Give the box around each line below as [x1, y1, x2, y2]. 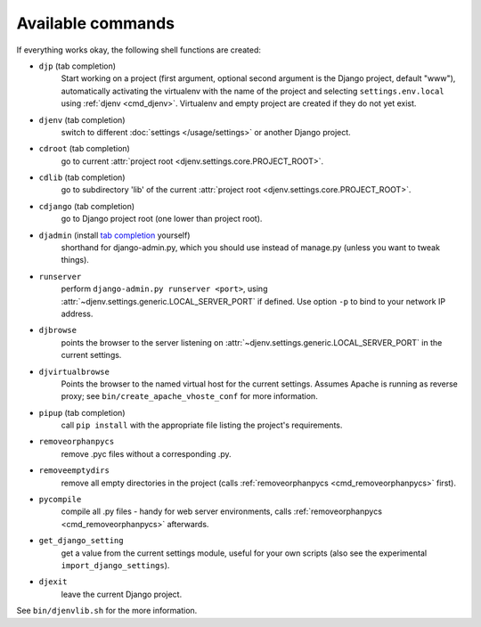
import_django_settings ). [61, 560, 170, 570]
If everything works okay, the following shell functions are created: [16, 45, 262, 55]
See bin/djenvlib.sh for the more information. [16, 606, 198, 616]
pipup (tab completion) [38, 407, 126, 418]
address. [61, 308, 94, 319]
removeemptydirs [38, 466, 110, 476]
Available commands [16, 13, 175, 33]
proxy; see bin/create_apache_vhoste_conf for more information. [61, 391, 318, 402]
